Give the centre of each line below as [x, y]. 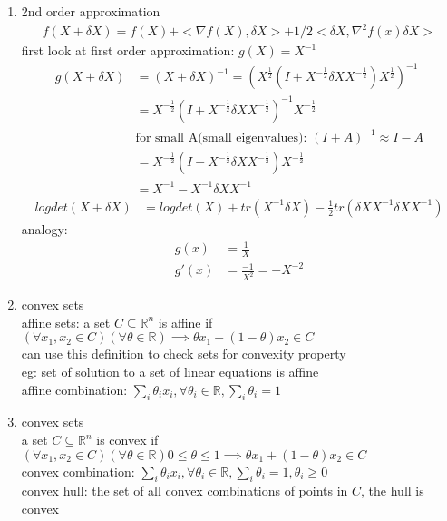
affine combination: [74, 389]
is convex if [127, 440]
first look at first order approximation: [128, 50]
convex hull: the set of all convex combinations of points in [185, 491]
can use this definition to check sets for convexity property [184, 354]
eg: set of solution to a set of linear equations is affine [170, 372]
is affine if [185, 322]
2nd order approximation [91, 11]
